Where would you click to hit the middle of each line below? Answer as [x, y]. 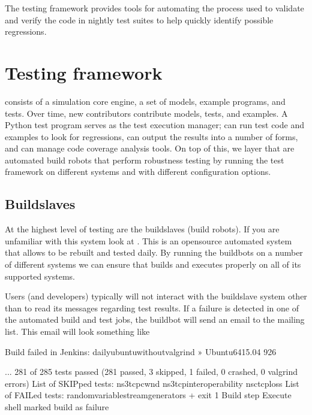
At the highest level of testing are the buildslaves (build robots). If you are [142, 229]
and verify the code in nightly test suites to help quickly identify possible [139, 19]
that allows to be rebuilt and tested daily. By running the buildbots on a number [154, 252]
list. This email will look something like [77, 331]
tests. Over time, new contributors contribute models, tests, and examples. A [146, 113]
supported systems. [40, 276]
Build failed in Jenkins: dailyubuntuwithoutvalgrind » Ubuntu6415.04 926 [141, 351]
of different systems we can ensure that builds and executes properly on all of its [153, 264]
